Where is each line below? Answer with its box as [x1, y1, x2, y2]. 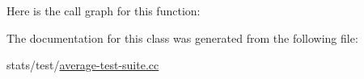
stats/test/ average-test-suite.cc [6, 56, 159, 73]
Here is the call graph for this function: [6, 2, 201, 19]
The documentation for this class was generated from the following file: [6, 29, 358, 46]
